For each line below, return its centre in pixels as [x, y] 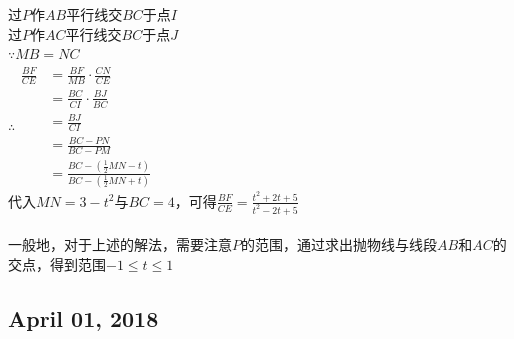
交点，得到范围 [57, 263]
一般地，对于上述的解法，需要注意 [120, 244]
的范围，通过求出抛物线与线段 [339, 244]
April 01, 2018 [83, 317]
